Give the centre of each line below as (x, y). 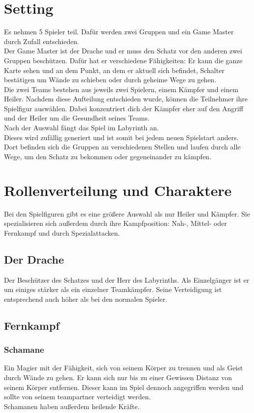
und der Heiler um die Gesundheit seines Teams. (77, 118)
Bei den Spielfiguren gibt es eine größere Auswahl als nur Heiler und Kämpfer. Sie (127, 213)
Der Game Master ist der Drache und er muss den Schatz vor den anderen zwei (123, 51)
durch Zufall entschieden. (42, 41)
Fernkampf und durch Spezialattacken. (62, 232)
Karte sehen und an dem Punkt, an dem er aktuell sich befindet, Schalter (114, 70)
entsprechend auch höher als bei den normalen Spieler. (86, 299)
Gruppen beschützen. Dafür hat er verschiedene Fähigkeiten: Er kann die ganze (123, 60)
